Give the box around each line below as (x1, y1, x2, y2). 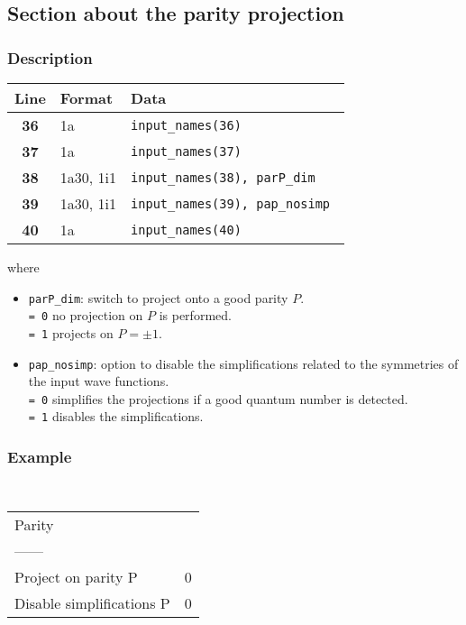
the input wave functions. (28, 372, 169, 391)
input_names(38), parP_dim (131, 170, 315, 185)
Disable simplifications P (14, 593, 170, 613)
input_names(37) (131, 143, 242, 159)
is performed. (159, 306, 232, 325)
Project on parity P (14, 566, 138, 587)
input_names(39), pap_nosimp (131, 196, 331, 211)
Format (59, 87, 114, 108)
